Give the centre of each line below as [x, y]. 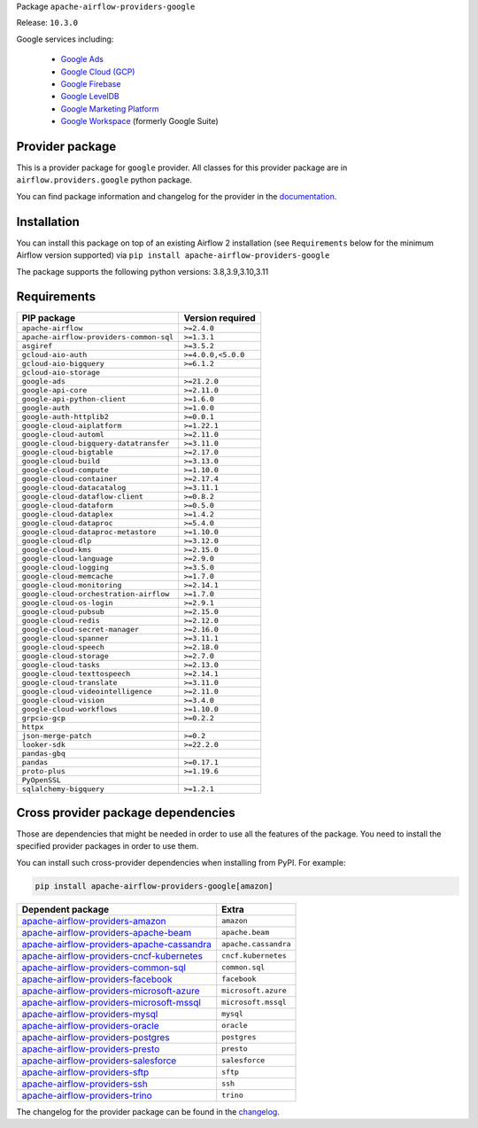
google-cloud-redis [61, 621]
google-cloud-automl [63, 435]
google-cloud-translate [69, 683]
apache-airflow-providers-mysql [90, 1014]
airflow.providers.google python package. [104, 180]
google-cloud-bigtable [68, 452]
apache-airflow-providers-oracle [90, 1025]
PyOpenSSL [42, 780]
